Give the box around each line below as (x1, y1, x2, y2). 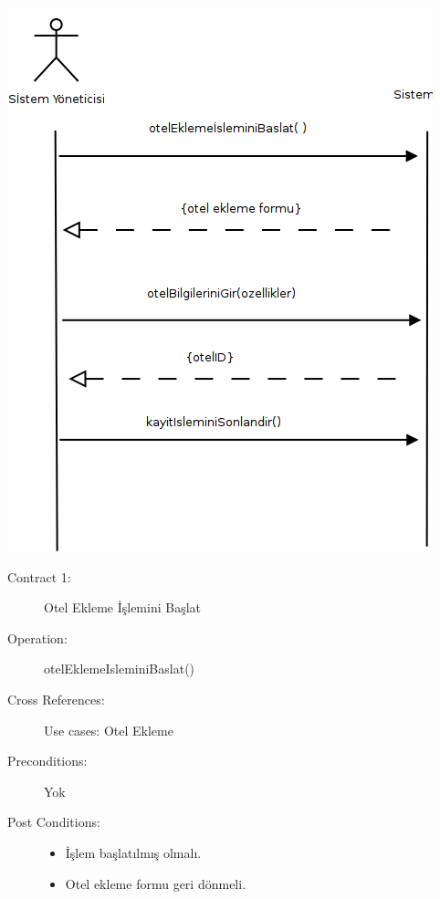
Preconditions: (7, 751, 88, 770)
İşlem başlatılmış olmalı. (65, 842, 202, 862)
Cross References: (7, 689, 105, 708)
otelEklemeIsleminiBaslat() (44, 659, 195, 678)
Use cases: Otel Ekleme (44, 720, 173, 739)
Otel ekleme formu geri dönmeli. (65, 873, 246, 893)
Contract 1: (7, 567, 71, 586)
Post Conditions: (7, 812, 100, 831)
